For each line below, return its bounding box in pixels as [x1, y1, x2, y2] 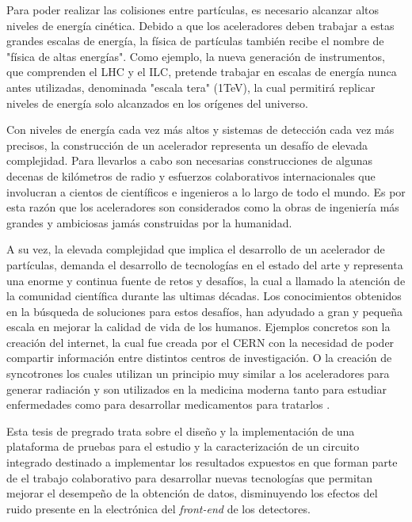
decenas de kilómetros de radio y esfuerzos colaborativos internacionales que [6, 167, 376, 184]
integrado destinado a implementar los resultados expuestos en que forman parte [6, 454, 398, 471]
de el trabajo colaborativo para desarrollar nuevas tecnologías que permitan [6, 469, 373, 486]
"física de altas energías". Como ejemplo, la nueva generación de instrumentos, [6, 48, 385, 64]
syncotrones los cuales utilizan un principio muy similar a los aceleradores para [6, 365, 390, 382]
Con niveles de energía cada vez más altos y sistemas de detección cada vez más [6, 121, 395, 138]
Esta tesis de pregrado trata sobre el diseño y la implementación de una [6, 422, 355, 439]
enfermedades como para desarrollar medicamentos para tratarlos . [6, 396, 330, 413]
